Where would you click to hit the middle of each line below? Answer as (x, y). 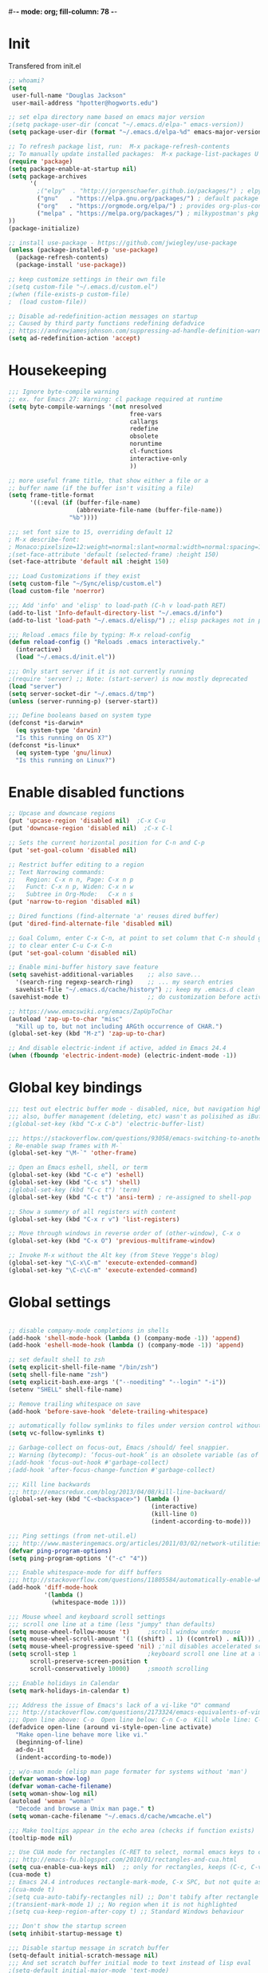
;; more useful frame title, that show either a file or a (108, 480)
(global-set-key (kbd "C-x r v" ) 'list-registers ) (94, 1219)
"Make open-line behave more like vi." (82, 1735)
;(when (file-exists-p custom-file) (69, 294)
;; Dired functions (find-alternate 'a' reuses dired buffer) (114, 917)
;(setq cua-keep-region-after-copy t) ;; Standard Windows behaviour (126, 1912)
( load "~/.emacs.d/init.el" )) (65, 657)
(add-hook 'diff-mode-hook (53, 1588)
